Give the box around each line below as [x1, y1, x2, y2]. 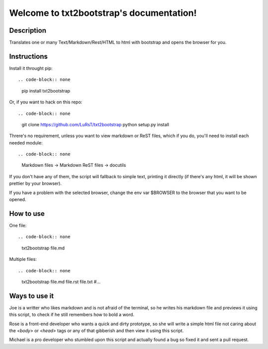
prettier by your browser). [9, 181, 62, 187]
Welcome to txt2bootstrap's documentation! [9, 7, 197, 18]
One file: [9, 222, 27, 228]
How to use [9, 209, 45, 218]
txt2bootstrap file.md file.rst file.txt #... [21, 279, 101, 285]
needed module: [9, 140, 43, 146]
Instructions [9, 52, 48, 60]
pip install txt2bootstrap [21, 88, 70, 94]
